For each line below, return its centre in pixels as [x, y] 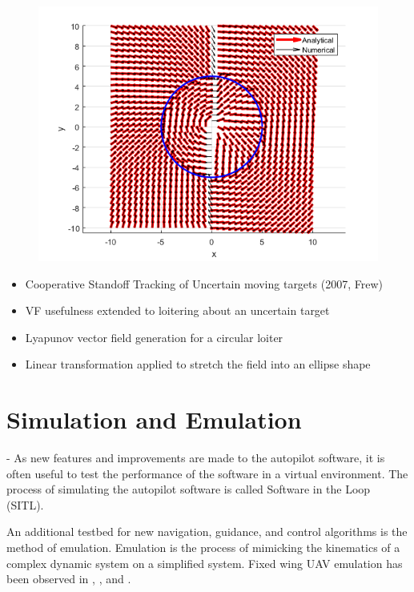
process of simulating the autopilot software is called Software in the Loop [189, 489]
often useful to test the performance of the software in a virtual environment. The [207, 473]
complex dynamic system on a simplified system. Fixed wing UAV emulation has [205, 563]
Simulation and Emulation [154, 419]
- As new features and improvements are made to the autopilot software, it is [196, 458]
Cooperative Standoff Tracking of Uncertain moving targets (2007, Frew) [204, 283]
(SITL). [25, 504]
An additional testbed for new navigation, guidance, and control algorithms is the [207, 532]
